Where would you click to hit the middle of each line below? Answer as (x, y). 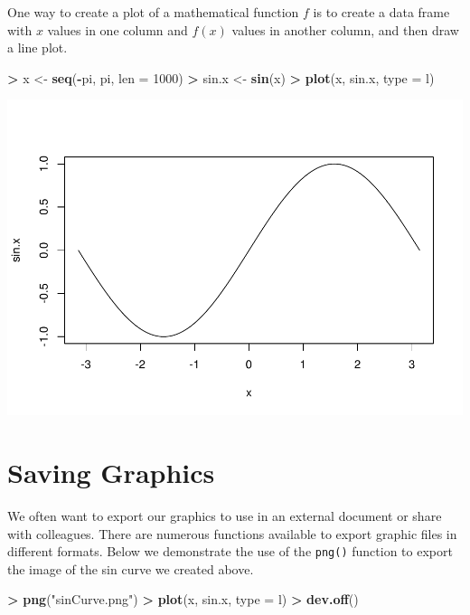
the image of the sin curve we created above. (131, 568)
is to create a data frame (381, 12)
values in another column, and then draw (345, 29)
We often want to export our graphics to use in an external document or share (225, 516)
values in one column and (117, 29)
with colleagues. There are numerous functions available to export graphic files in (232, 533)
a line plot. (38, 47)
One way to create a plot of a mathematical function (153, 12)
